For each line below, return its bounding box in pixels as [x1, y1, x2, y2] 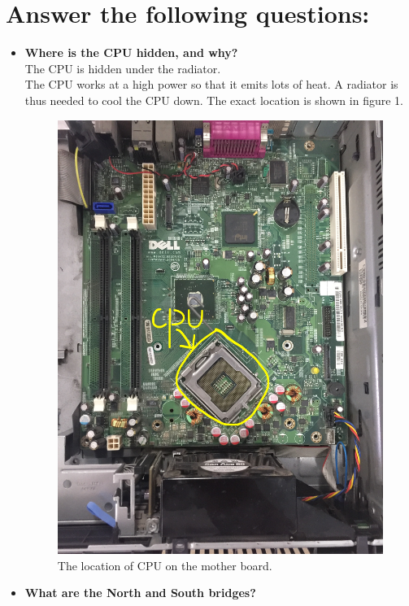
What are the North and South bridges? [24, 584, 256, 601]
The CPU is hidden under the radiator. [24, 59, 221, 76]
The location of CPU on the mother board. [57, 556, 272, 573]
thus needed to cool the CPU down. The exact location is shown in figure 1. [24, 91, 403, 108]
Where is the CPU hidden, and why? [24, 44, 238, 61]
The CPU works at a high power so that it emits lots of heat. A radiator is [24, 76, 398, 93]
